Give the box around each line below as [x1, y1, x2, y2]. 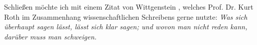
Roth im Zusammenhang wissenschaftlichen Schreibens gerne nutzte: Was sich [4, 11, 247, 22]
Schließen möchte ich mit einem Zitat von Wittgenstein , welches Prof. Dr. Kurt [4, 2, 253, 12]
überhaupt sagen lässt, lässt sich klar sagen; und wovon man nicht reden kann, [4, 21, 247, 32]
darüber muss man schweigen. [4, 31, 97, 41]
